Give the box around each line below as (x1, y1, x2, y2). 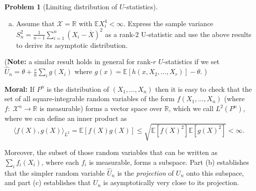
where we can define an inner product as (4, 113, 127, 123)
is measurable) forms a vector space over (40, 103, 162, 114)
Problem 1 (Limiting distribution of (4, 1, 118, 11)
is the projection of (117, 167, 174, 178)
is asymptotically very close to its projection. (103, 177, 239, 188)
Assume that (16, 18, 55, 28)
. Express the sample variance (123, 18, 213, 28)
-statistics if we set (163, 56, 219, 67)
